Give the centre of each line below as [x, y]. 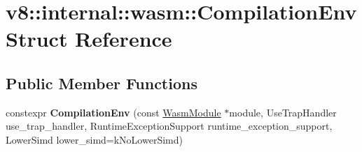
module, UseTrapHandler [283, 112]
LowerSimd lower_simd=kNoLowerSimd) [94, 139]
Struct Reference [89, 39]
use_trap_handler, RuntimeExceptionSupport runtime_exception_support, [169, 126]
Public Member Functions [102, 83]
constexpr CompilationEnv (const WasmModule [113, 112]
